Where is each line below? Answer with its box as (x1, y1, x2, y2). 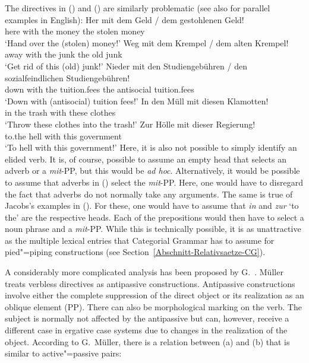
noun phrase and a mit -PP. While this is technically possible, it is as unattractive (5, 222, 301, 235)
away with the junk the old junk (5, 48, 122, 60)
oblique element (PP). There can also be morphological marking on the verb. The (5, 300, 302, 313)
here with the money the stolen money (5, 25, 145, 37)
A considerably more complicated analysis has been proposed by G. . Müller (5, 266, 283, 278)
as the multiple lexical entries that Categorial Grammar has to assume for (5, 234, 275, 246)
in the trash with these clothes (5, 106, 116, 119)
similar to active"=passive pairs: (5, 347, 122, 359)
